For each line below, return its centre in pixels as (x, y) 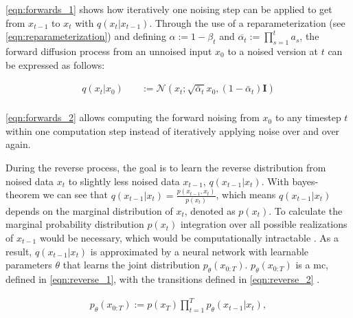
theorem (23, 194)
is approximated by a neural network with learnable (200, 251)
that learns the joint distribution (132, 265)
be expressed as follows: (55, 64)
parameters (29, 265)
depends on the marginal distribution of (89, 210)
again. (18, 144)
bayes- (305, 181)
